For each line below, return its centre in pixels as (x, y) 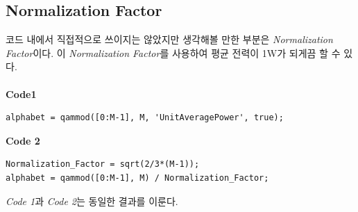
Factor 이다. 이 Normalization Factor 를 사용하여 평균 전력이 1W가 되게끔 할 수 (173, 52)
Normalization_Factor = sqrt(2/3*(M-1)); (103, 164)
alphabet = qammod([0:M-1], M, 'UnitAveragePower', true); (145, 118)
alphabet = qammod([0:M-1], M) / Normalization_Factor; (137, 178)
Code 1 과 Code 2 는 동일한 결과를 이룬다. (92, 201)
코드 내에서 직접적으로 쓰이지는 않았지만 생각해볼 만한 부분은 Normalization (169, 39)
